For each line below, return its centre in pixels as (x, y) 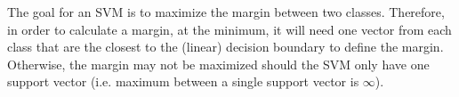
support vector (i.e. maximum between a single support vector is (183, 81)
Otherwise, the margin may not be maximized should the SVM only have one (218, 64)
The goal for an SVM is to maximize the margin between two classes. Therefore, (226, 12)
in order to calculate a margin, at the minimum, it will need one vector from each (229, 29)
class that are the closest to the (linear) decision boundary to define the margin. (225, 47)
